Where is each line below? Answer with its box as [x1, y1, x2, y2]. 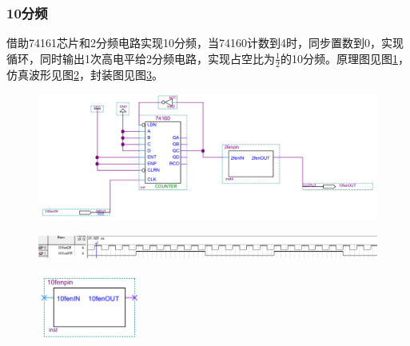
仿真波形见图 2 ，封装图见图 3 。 [6, 66, 163, 82]
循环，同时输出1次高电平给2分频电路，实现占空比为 [6, 50, 275, 66]
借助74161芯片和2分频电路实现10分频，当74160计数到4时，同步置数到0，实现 [6, 34, 404, 51]
